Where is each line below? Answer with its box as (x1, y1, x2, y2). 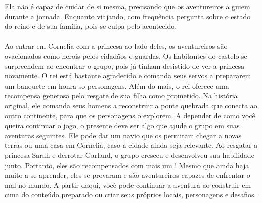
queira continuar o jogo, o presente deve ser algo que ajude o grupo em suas (5, 120, 240, 131)
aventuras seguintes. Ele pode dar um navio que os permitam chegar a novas (5, 130, 242, 140)
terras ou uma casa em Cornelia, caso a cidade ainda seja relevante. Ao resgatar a (5, 140, 258, 150)
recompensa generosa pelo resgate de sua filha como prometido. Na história (5, 90, 238, 101)
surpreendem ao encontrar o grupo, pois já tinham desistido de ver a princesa (5, 60, 245, 71)
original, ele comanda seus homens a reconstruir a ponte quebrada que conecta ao (5, 100, 257, 110)
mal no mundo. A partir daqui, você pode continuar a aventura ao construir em (5, 179, 251, 190)
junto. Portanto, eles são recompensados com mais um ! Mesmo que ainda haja (5, 159, 249, 170)
